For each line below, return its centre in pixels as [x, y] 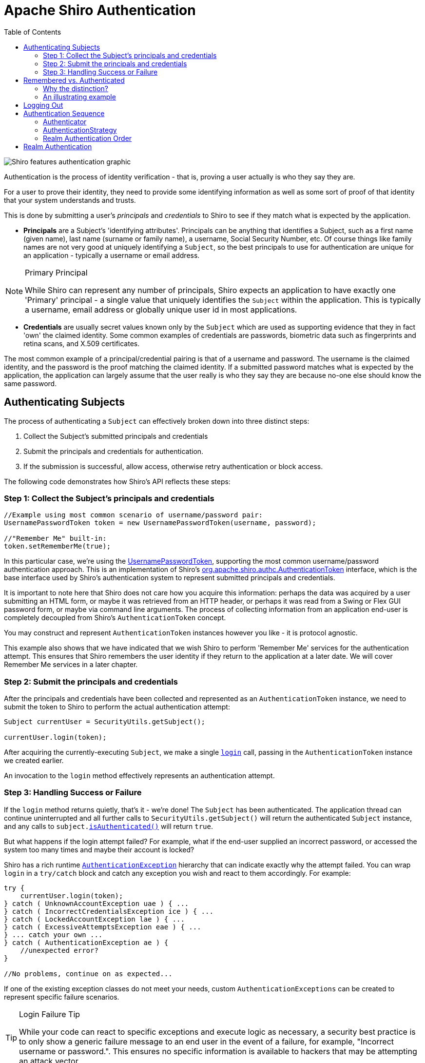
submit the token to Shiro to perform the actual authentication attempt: [117, 707]
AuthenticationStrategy [80, 130]
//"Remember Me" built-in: [55, 539]
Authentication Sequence [64, 113]
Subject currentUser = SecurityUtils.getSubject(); [105, 722]
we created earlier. [34, 761]
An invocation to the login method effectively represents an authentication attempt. [139, 776]
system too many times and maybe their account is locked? [99, 849]
